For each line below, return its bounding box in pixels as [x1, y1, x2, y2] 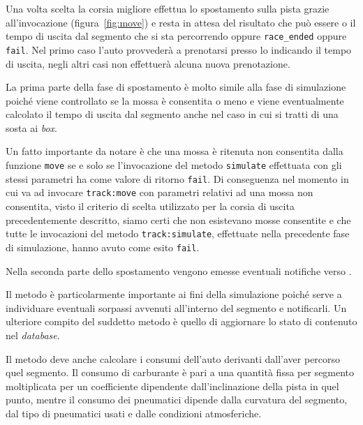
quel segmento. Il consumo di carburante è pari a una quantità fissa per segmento [6, 365, 355, 380]
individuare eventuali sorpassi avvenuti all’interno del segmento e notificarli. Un [6, 300, 347, 315]
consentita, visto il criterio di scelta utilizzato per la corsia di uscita [6, 199, 295, 214]
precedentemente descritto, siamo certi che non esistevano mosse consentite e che [6, 212, 351, 227]
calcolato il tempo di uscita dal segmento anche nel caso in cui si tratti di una [6, 107, 339, 121]
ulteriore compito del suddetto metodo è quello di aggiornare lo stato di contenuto [6, 314, 357, 329]
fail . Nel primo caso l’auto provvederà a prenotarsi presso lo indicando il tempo [6, 42, 352, 57]
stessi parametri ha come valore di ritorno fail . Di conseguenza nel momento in [6, 171, 349, 186]
